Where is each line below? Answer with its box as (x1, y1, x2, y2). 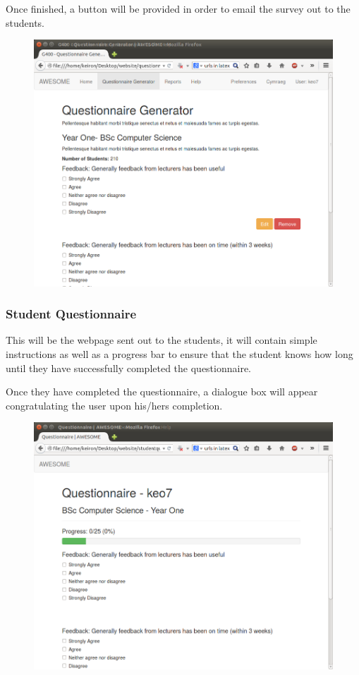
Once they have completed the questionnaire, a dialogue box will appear (6, 384, 318, 399)
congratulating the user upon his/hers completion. (6, 398, 223, 412)
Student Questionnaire (6, 305, 137, 323)
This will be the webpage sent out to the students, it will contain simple (6, 333, 317, 347)
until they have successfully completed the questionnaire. (6, 360, 252, 375)
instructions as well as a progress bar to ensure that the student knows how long (6, 346, 353, 361)
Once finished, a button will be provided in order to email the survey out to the (6, 1, 351, 16)
